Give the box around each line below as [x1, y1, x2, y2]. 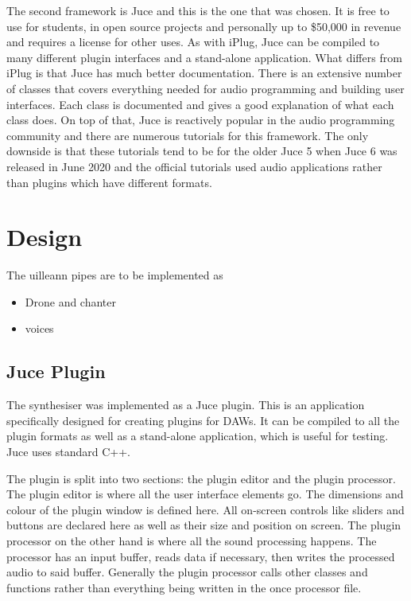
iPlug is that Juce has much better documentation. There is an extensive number [6, 64, 402, 81]
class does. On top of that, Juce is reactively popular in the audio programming [6, 111, 395, 128]
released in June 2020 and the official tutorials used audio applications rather [6, 158, 382, 174]
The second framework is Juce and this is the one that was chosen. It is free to [6, 2, 390, 18]
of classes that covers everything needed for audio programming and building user [6, 80, 405, 96]
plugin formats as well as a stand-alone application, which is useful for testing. [6, 427, 389, 444]
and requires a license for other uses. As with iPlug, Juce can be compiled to [6, 33, 380, 50]
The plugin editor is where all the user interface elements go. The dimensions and [6, 486, 404, 502]
